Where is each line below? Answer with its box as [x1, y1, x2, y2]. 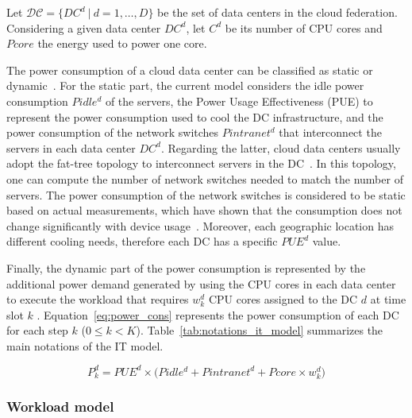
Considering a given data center [6, 19, 161, 36]
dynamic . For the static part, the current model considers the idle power [6, 77, 364, 94]
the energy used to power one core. [37, 35, 207, 52]
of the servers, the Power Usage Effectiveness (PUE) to [105, 92, 373, 109]
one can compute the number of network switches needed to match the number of [6, 170, 403, 187]
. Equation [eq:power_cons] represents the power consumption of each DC [37, 306, 399, 323]
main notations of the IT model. [6, 337, 164, 354]
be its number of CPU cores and [225, 19, 383, 36]
